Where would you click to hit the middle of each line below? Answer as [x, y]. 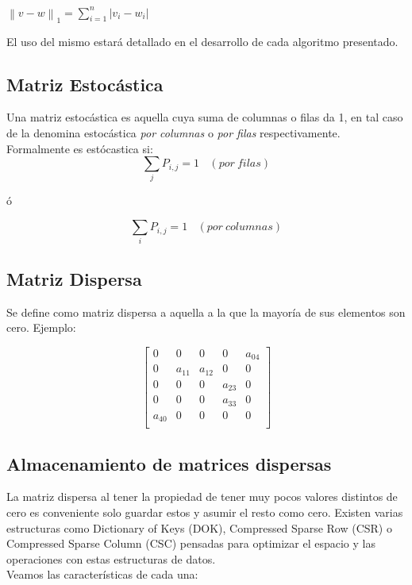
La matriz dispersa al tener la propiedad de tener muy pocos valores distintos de [202, 496]
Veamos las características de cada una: [102, 574]
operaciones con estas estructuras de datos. [111, 558]
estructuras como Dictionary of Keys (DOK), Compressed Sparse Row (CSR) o [199, 527]
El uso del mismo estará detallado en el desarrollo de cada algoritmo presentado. [202, 41]
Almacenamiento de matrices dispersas [169, 463]
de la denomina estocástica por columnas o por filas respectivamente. [173, 132]
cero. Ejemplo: [41, 327]
